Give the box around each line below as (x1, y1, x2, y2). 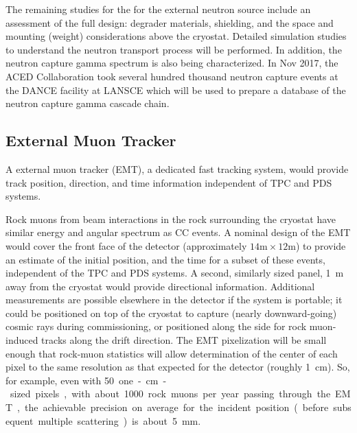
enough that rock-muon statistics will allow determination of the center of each (5, 346, 338, 360)
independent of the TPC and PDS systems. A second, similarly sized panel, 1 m (5, 266, 344, 280)
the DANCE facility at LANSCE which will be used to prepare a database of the (5, 82, 346, 97)
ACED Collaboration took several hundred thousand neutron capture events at (5, 69, 338, 83)
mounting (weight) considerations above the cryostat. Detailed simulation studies (5, 29, 347, 43)
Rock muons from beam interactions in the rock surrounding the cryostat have (5, 211, 336, 226)
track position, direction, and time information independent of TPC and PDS (5, 175, 332, 189)
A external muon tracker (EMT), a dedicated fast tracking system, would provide (5, 161, 349, 176)
